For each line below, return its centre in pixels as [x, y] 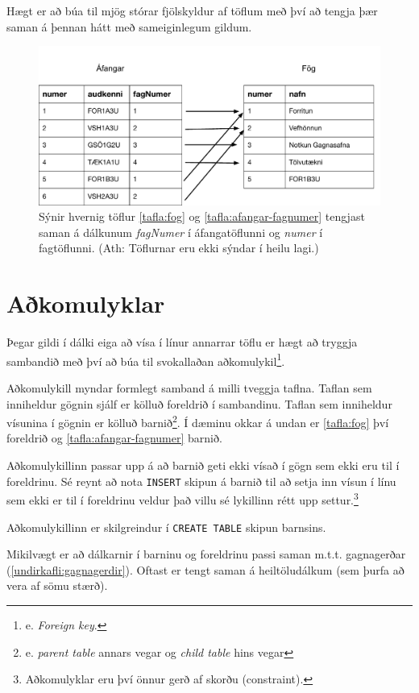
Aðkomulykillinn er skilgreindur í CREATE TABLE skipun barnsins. [166, 527]
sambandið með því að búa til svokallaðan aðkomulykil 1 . [146, 359]
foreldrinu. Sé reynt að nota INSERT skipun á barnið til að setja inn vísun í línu [201, 481]
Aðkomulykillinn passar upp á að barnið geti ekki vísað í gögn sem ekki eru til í [203, 465]
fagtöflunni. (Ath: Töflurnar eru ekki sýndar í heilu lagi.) [179, 248]
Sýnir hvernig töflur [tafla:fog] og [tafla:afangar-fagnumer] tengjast [202, 216]
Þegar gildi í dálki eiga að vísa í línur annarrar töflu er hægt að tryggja [182, 342]
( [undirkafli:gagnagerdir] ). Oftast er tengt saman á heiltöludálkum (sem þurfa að [205, 569]
